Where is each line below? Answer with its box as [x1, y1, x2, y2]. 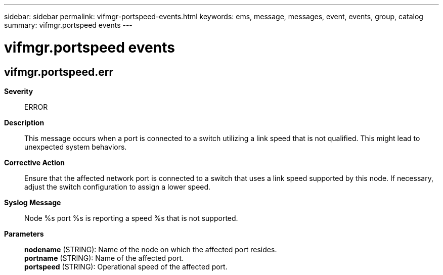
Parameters [4, 229, 44, 238]
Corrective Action [4, 158, 65, 167]
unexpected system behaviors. [24, 142, 127, 151]
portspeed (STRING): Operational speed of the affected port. [24, 262, 228, 271]
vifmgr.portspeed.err [4, 65, 113, 78]
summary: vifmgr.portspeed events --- [4, 21, 132, 29]
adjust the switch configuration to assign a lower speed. [24, 182, 211, 191]
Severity [4, 86, 33, 96]
